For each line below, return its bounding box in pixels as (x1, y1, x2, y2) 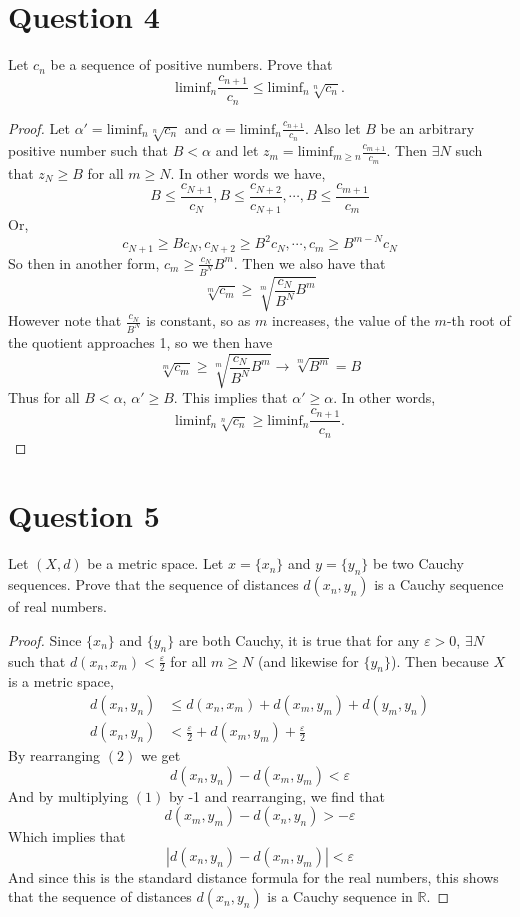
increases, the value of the (271, 310, 430, 331)
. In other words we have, (170, 162, 326, 183)
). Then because (391, 650, 489, 671)
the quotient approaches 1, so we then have (8, 332, 273, 353)
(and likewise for (257, 650, 359, 671)
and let (215, 140, 259, 161)
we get (140, 745, 181, 766)
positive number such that (8, 140, 169, 161)
